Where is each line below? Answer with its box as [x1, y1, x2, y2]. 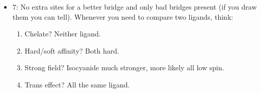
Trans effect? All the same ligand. [24, 79, 130, 89]
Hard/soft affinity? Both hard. [24, 45, 120, 56]
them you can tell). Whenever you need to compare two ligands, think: [12, 11, 234, 22]
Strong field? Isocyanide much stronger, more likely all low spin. [24, 62, 224, 73]
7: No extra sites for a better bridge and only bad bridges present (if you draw [12, 2, 257, 12]
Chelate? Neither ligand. [24, 28, 101, 39]
